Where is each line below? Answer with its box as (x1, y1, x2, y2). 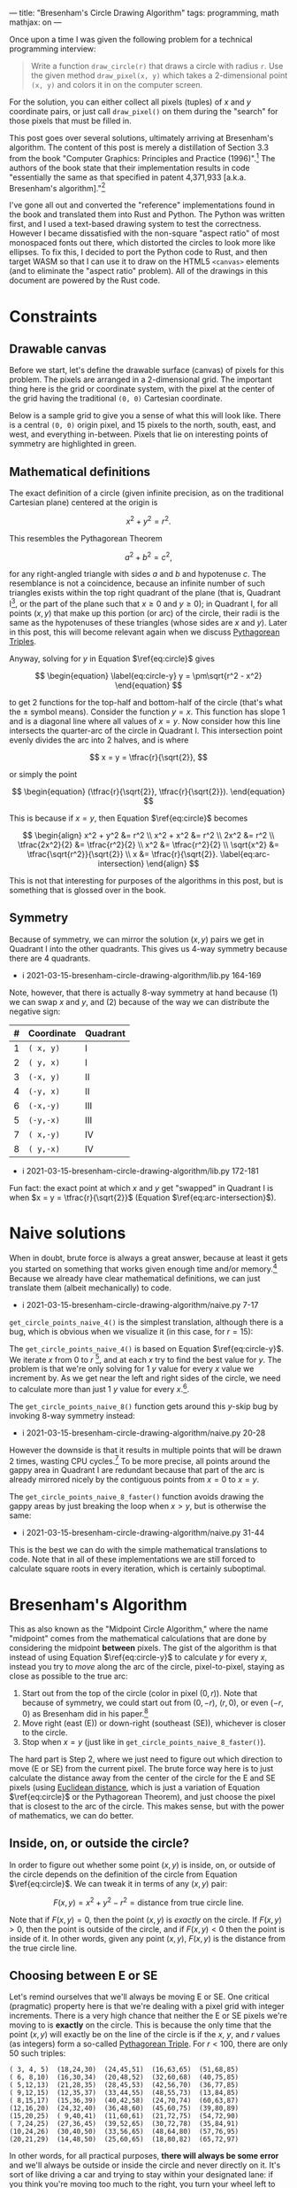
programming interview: (9, 43, 96, 54)
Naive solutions (9, 1223, 126, 1243)
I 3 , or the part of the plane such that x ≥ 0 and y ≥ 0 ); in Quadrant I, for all (9, 597, 278, 610)
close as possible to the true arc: (9, 1670, 128, 1682)
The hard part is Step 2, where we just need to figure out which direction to (9, 1754, 283, 1764)
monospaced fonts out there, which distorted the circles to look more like (9, 237, 276, 248)
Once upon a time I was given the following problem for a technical (9, 35, 254, 44)
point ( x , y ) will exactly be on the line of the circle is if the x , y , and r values (9, 2029, 281, 2040)
